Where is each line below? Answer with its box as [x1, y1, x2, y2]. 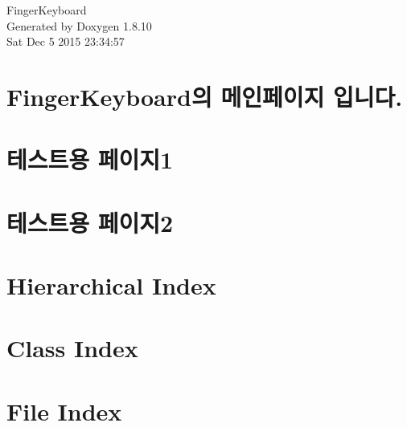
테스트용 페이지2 [6, 205, 174, 238]
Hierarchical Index [6, 269, 216, 302]
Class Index [6, 331, 138, 364]
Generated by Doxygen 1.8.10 [6, 17, 152, 34]
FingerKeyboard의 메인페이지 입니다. [6, 79, 403, 112]
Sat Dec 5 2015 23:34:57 [6, 33, 125, 50]
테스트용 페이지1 [6, 143, 174, 176]
